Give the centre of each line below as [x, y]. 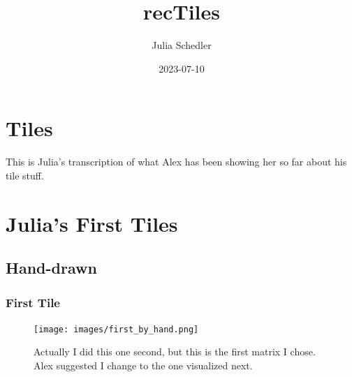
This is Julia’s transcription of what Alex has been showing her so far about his [176, 162]
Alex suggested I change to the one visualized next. [143, 365]
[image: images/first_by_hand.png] [116, 329]
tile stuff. [25, 175]
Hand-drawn [51, 268]
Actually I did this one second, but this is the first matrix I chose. [175, 352]
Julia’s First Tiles [92, 223]
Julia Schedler [182, 45]
